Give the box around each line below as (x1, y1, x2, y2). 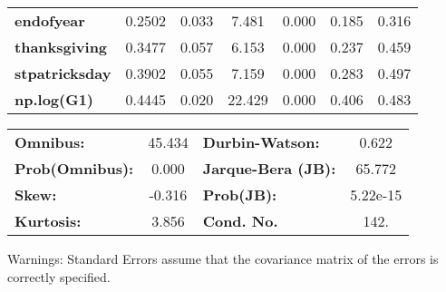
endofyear (15, 10, 85, 31)
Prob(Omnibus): (15, 158, 134, 179)
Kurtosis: (15, 210, 82, 231)
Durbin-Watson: (202, 131, 320, 152)
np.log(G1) (15, 89, 94, 110)
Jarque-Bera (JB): (202, 158, 336, 179)
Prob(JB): (202, 184, 277, 205)
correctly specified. (7, 267, 111, 286)
